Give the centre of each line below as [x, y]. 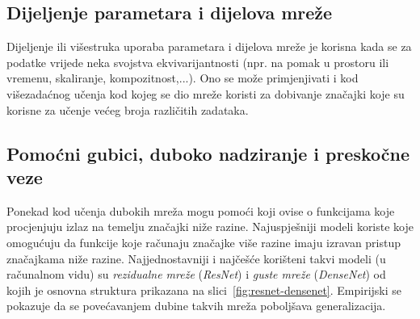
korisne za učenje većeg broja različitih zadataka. [128, 109]
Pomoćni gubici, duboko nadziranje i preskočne [208, 153]
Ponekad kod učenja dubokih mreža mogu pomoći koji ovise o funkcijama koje [201, 210]
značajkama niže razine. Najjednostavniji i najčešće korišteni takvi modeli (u [196, 258]
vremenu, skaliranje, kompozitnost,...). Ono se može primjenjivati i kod [183, 78]
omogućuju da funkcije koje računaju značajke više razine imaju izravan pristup [204, 242]
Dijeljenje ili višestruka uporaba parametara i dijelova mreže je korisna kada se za [209, 46]
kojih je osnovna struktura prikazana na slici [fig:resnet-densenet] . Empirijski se [204, 290]
